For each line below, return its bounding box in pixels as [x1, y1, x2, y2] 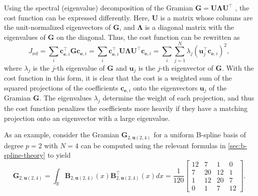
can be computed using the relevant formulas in [81, 140, 226, 150]
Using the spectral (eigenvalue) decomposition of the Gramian [4, 2, 193, 12]
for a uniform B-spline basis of [153, 129, 246, 140]
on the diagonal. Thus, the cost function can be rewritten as [56, 31, 240, 42]
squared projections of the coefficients [4, 82, 118, 93]
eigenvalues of [4, 31, 46, 42]
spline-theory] [4, 150, 45, 160]
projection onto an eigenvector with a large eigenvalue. [4, 112, 170, 123]
